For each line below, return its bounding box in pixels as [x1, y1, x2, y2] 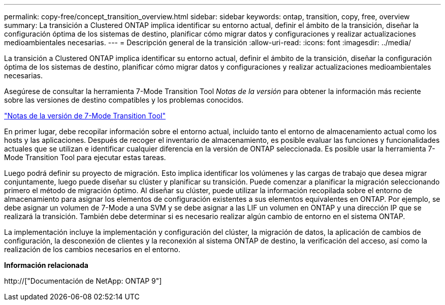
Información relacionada [4, 261, 88, 269]
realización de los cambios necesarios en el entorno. [4, 245, 180, 254]
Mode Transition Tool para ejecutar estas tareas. [4, 153, 166, 162]
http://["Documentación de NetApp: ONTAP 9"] [4, 277, 162, 285]
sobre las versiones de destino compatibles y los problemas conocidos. [4, 96, 244, 104]
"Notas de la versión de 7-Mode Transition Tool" [4, 111, 166, 120]
